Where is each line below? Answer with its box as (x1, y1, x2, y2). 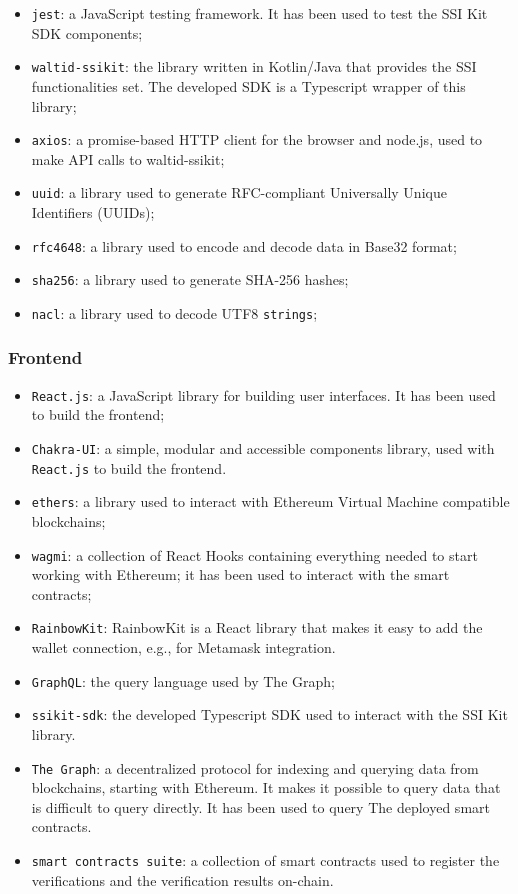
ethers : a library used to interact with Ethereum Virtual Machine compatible (31, 491, 510, 512)
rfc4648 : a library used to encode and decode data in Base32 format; (31, 235, 457, 256)
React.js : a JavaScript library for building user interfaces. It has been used (31, 384, 496, 405)
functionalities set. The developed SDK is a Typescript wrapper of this (31, 75, 466, 96)
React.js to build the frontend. (31, 457, 227, 478)
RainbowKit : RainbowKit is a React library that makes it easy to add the (31, 617, 483, 638)
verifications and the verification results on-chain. (31, 869, 334, 890)
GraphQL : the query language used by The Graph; (31, 670, 335, 691)
